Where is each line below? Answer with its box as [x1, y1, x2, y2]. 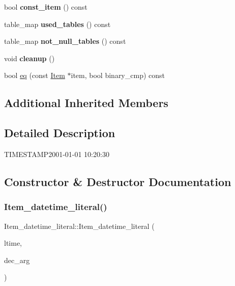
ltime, [4, 238, 22, 248]
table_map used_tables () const [4, 18, 111, 29]
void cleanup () [4, 53, 55, 63]
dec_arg [4, 254, 30, 265]
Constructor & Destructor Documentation [4, 173, 231, 189]
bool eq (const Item [4, 70, 65, 81]
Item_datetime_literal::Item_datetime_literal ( [4, 220, 155, 231]
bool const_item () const [4, 2, 87, 12]
